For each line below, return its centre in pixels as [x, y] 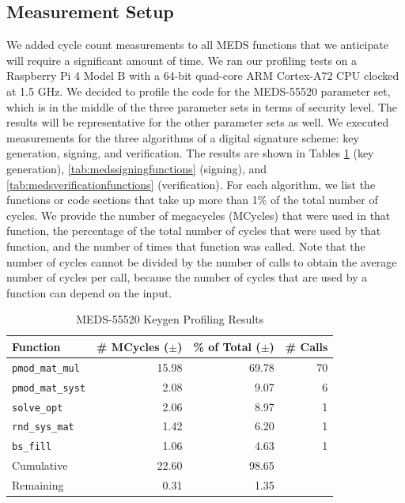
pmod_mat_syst [49, 388]
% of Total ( [227, 346]
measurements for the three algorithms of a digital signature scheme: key [183, 137]
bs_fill [32, 447]
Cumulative [40, 465]
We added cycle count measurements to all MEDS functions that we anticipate [197, 45]
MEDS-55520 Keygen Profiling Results [170, 319]
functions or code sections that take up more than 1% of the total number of [192, 200]
